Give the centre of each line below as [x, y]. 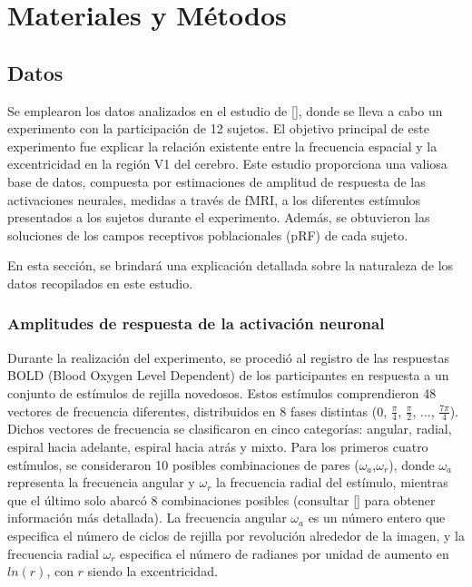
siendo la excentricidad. [152, 571]
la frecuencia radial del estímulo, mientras [332, 482]
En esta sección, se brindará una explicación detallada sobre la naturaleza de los [231, 265]
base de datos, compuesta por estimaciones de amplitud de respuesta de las [216, 181]
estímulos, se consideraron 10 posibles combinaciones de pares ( [183, 464]
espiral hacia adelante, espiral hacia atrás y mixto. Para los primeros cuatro [218, 446]
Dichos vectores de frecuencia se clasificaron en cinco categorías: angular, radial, [230, 429]
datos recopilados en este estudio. [100, 283]
